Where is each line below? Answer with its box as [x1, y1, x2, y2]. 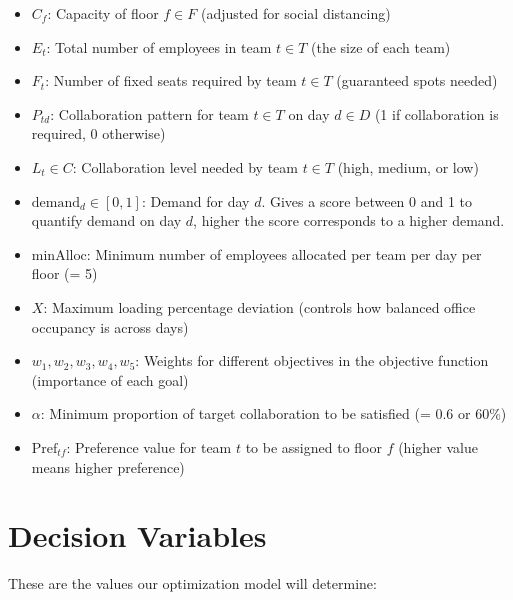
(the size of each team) [311, 36, 451, 57]
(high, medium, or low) [337, 156, 479, 177]
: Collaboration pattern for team [50, 103, 249, 124]
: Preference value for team [66, 436, 232, 457]
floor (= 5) [31, 263, 98, 284]
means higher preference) [31, 456, 185, 477]
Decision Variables [8, 515, 267, 556]
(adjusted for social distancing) [200, 3, 391, 23]
